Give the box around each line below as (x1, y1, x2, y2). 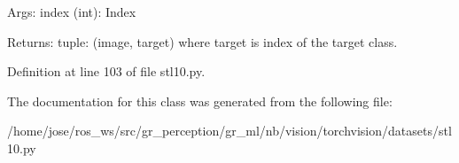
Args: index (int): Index (7, 3, 136, 20)
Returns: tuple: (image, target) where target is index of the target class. (7, 32, 398, 50)
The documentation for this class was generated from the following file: (7, 91, 393, 110)
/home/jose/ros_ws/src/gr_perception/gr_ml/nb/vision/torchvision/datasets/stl (7, 121, 452, 140)
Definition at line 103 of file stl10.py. (7, 62, 206, 81)
